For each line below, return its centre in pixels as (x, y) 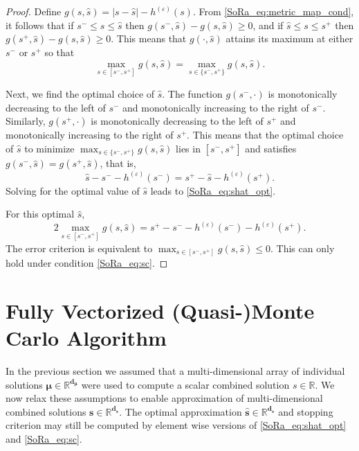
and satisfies (271, 148)
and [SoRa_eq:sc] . (44, 438)
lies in (188, 148)
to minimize (49, 148)
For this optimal (40, 214)
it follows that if (40, 25)
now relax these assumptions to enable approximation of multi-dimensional (164, 398)
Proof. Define (34, 11)
